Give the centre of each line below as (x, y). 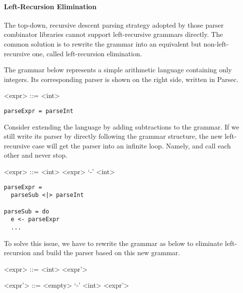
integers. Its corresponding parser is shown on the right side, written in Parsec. (121, 79)
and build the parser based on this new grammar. (107, 252)
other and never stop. (36, 155)
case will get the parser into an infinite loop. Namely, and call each (131, 145)
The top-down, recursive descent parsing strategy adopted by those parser (114, 24)
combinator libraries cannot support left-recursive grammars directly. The (113, 34)
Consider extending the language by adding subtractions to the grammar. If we (121, 126)
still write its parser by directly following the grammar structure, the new (113, 136)
